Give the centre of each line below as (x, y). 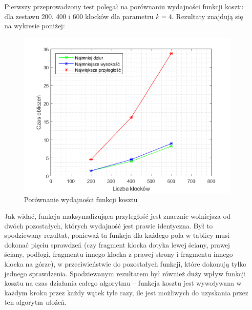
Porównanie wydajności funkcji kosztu (81, 199)
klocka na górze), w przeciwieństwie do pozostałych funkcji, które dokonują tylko (126, 263)
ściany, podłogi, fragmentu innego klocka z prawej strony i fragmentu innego (119, 254)
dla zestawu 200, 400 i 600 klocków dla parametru (79, 16)
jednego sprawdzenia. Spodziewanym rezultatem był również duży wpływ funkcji (125, 273)
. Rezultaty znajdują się (208, 16)
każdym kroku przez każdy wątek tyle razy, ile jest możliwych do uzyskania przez (126, 292)
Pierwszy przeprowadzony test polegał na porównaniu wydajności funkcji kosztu (124, 6)
